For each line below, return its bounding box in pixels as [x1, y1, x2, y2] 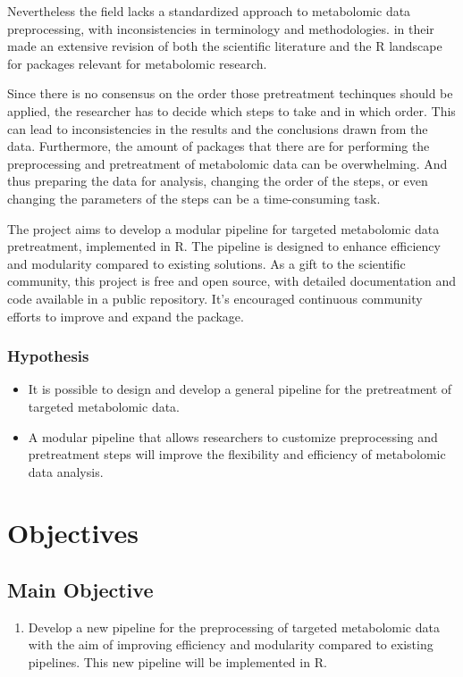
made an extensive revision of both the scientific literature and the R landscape [7, 37, 442, 55]
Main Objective [7, 576, 154, 604]
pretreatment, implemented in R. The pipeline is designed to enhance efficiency [7, 237, 441, 255]
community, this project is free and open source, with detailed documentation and [7, 272, 457, 290]
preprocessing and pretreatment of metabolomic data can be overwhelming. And [7, 154, 448, 172]
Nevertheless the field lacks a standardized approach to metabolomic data [7, 2, 411, 20]
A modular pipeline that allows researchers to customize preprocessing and [28, 427, 438, 446]
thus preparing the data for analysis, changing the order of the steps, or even [7, 171, 428, 190]
